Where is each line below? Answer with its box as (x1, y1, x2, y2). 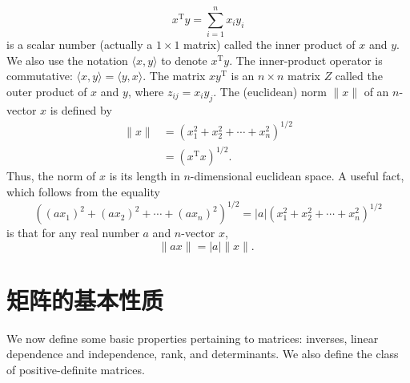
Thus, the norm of (6, 167, 96, 184)
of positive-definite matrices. (6, 361, 145, 377)
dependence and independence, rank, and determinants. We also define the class (6, 345, 399, 362)
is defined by (50, 101, 112, 118)
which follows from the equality (6, 183, 160, 200)
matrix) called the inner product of (183, 36, 356, 53)
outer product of (6, 83, 87, 99)
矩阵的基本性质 (6, 283, 164, 316)
